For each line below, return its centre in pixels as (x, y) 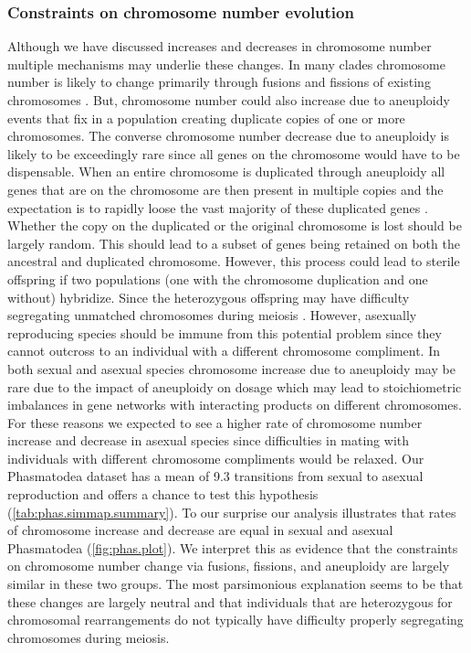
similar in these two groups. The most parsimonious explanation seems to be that (235, 584)
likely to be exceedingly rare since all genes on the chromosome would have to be (234, 153)
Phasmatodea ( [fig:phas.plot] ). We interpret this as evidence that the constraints (233, 547)
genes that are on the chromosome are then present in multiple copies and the (225, 189)
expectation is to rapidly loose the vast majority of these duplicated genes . (218, 207)
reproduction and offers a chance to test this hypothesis (163, 494)
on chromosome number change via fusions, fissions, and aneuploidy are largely (229, 566)
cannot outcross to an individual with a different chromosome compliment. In (224, 351)
